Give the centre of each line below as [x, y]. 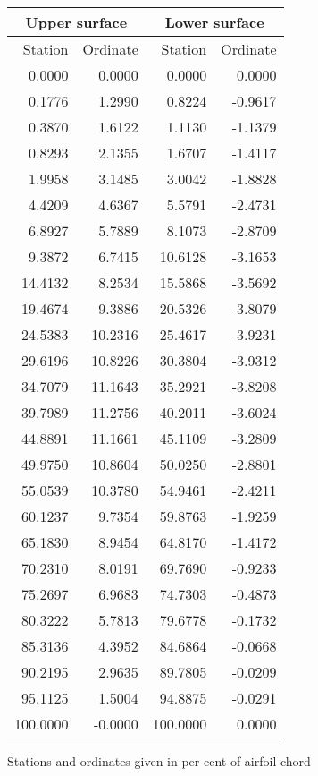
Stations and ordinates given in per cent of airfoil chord [159, 761]
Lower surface [214, 22]
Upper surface [76, 22]
